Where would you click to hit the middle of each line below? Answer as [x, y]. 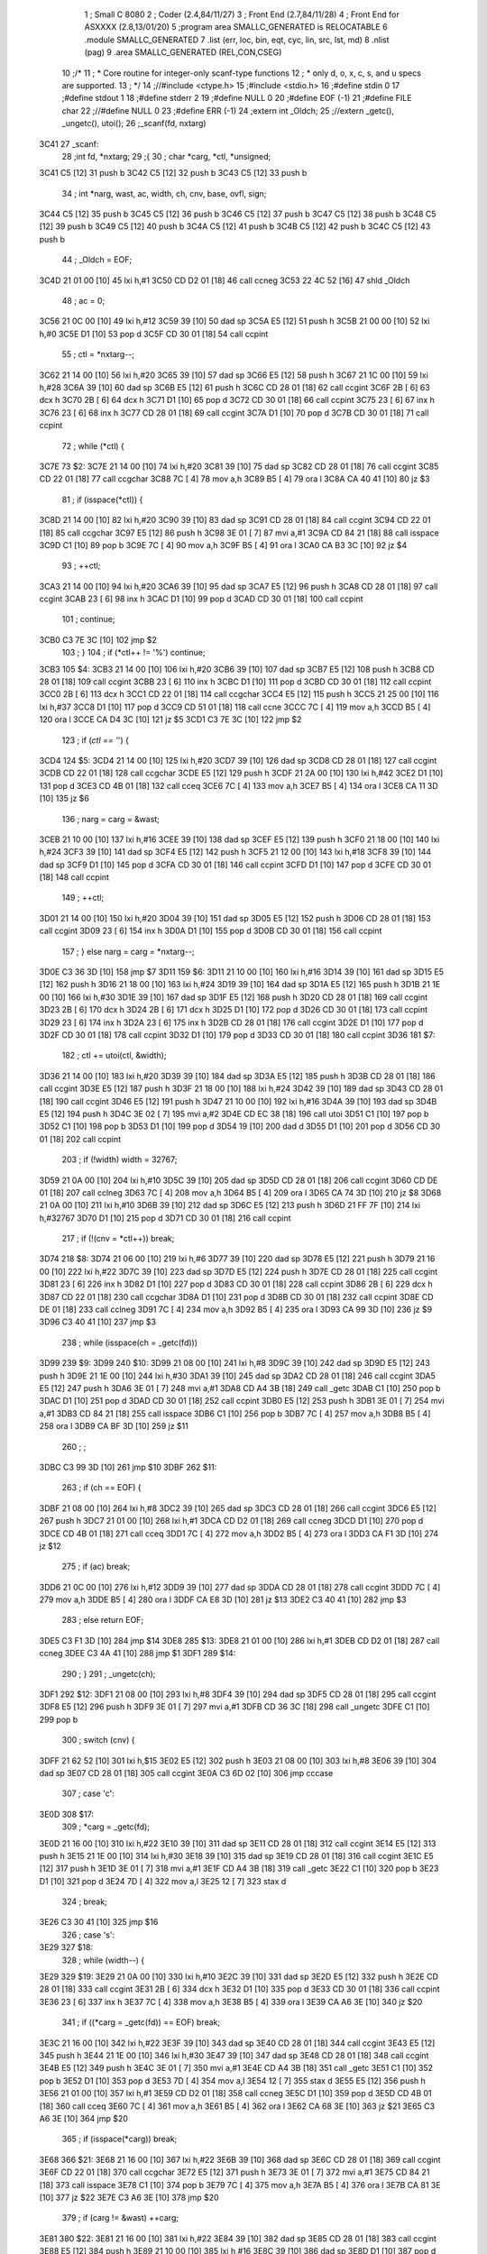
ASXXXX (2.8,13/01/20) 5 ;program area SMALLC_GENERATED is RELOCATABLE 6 [236, 27]
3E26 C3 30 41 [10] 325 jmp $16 [99, 1922]
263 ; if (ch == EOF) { [101, 1488]
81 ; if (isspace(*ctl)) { [102, 499]
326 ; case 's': [88, 1935]
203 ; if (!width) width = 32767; [119, 1159]
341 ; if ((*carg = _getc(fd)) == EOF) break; [141, 2022]
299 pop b [59, 1719]
